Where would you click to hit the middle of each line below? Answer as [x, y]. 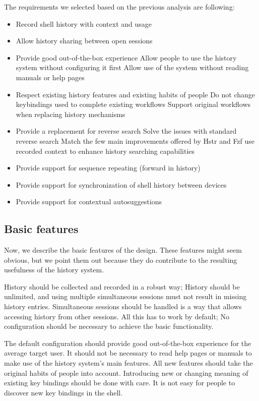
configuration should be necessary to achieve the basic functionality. [109, 326]
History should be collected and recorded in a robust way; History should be [122, 286]
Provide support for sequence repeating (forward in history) [108, 168]
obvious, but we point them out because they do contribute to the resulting [121, 260]
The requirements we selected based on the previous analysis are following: [119, 7]
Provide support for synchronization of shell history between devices [121, 184]
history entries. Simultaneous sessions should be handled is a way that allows [123, 306]
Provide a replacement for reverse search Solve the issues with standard [126, 131]
